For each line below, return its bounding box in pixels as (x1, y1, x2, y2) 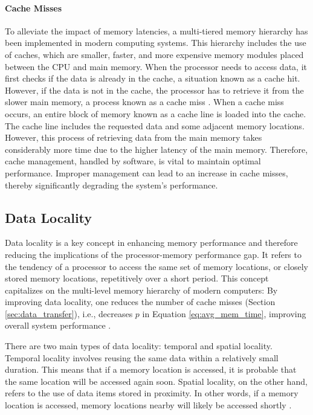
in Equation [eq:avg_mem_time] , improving (142, 307, 306, 320)
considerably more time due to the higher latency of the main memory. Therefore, (5, 143, 308, 155)
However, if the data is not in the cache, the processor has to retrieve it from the (5, 83, 304, 96)
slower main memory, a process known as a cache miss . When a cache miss (5, 95, 284, 108)
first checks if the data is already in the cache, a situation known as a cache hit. (5, 72, 300, 85)
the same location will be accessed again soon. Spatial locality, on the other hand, (5, 375, 308, 387)
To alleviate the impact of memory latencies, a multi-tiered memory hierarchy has (5, 24, 308, 37)
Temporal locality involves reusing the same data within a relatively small (5, 351, 279, 364)
